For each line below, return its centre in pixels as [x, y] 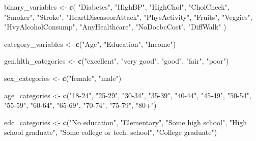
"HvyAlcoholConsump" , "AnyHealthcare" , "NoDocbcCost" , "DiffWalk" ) [115, 27]
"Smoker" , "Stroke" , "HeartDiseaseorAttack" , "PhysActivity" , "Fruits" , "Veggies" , [128, 17]
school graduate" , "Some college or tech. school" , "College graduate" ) [111, 132]
